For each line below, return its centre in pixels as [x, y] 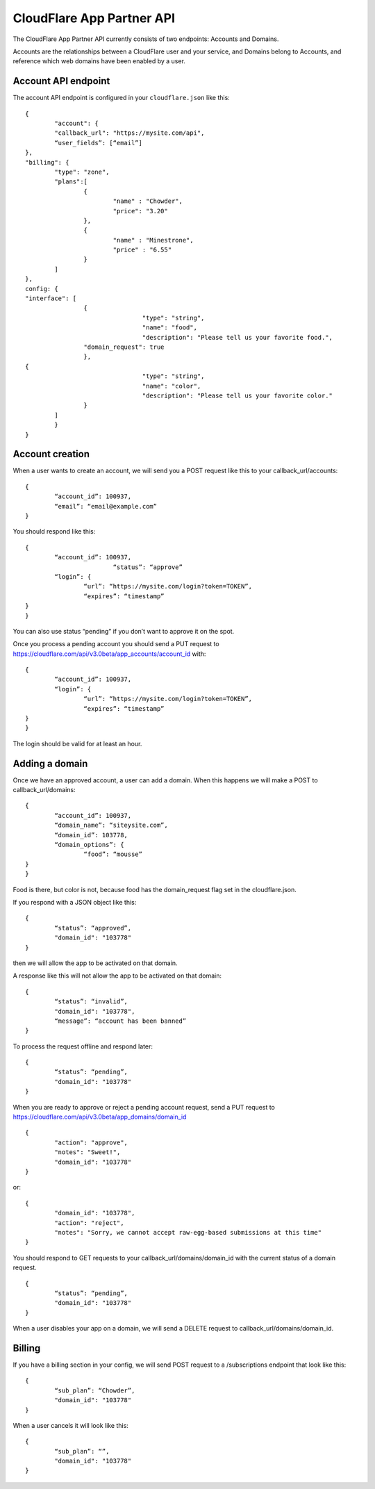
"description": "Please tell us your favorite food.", [237, 337]
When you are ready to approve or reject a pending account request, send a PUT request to [144, 1107]
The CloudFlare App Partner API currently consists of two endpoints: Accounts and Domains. [146, 39]
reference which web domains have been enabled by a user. [99, 61]
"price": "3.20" [140, 211]
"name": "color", [172, 386]
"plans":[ [71, 182]
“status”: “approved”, [93, 928]
